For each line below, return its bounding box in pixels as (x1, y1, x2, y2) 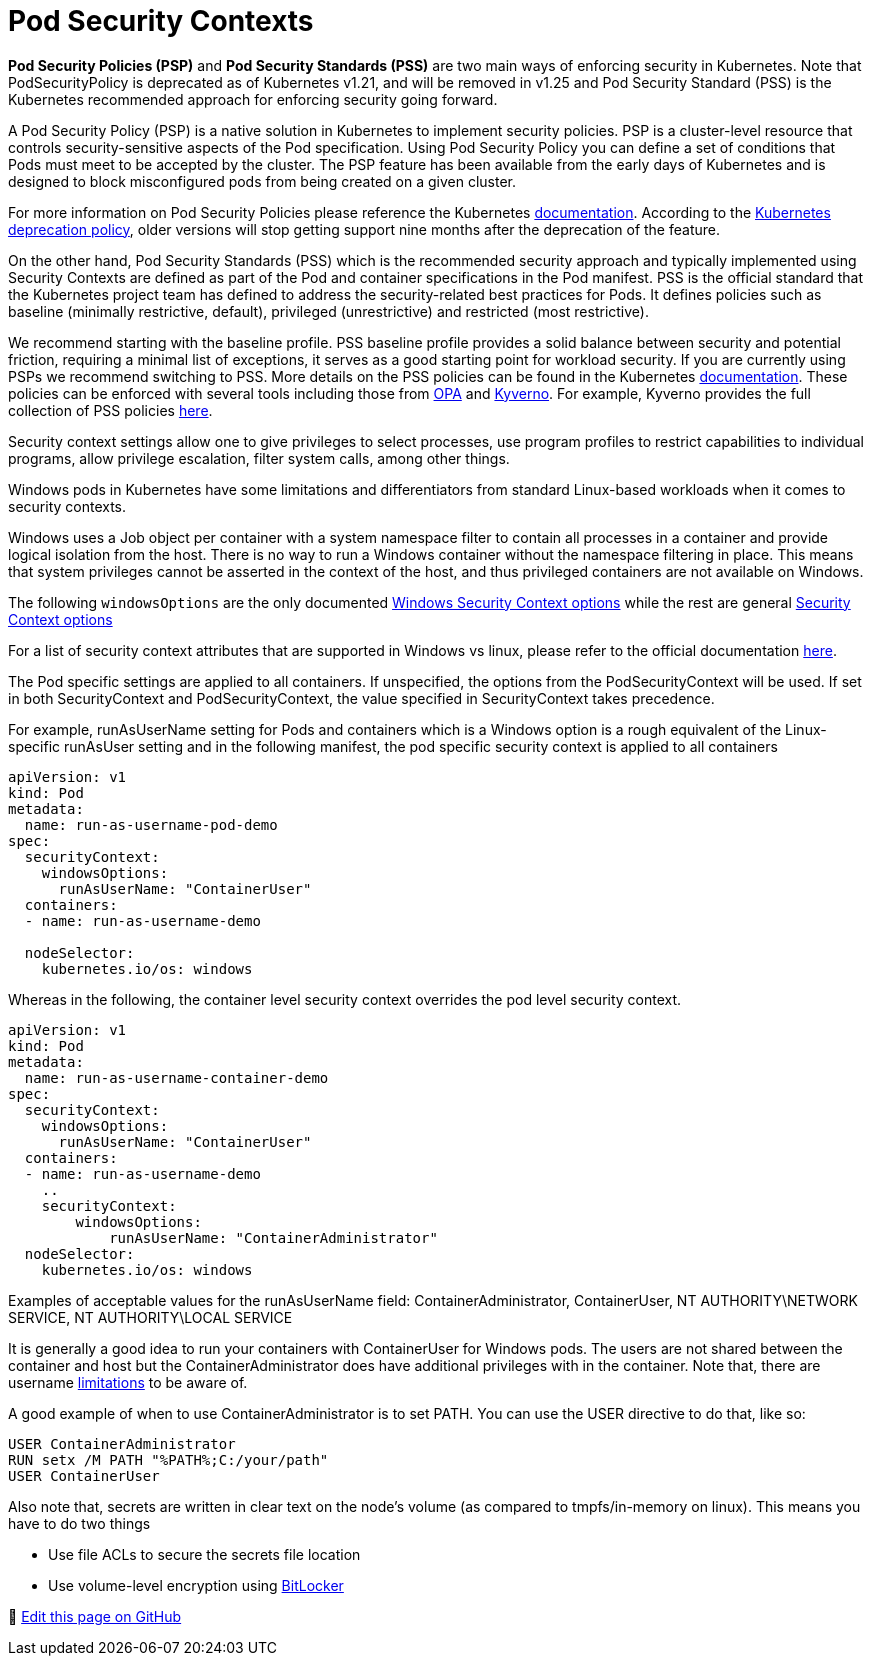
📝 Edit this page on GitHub (8, 1607, 182, 1625)
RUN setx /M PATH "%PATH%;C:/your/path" (8, 1451, 329, 1468)
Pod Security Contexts (8, 4, 314, 38)
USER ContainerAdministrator (8, 1435, 236, 1452)
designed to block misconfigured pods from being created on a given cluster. (8, 172, 516, 190)
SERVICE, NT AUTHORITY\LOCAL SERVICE (8, 1308, 293, 1326)
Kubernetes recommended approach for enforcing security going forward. (8, 90, 498, 108)
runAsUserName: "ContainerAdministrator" (109, 1229, 438, 1246)
